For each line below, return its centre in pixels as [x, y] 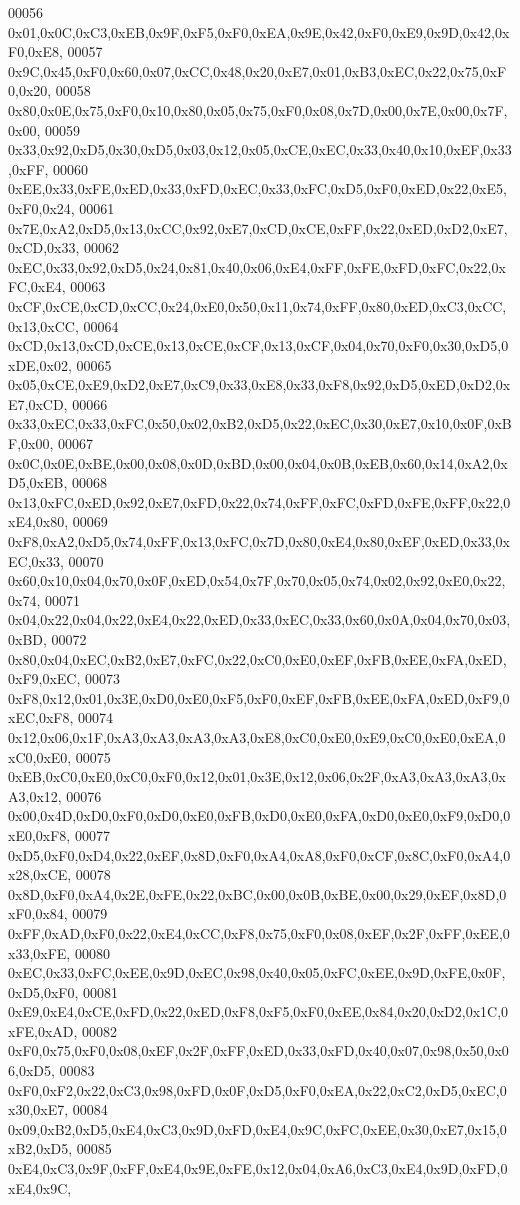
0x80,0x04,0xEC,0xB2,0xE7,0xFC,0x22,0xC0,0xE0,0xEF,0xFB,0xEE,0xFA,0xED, [257, 658]
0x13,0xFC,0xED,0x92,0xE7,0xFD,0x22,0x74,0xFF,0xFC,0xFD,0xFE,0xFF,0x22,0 [259, 501]
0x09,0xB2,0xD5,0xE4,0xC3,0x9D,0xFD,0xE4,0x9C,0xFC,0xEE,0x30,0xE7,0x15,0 [257, 1128]
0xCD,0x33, [44, 247]
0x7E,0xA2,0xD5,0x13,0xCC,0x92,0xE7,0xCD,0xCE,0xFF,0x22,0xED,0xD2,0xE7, [258, 227]
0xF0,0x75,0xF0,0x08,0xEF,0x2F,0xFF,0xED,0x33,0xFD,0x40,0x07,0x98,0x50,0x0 [258, 1050]
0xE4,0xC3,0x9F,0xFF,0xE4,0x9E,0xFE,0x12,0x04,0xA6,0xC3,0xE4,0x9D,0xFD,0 [258, 1168]
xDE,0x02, [40, 364]
